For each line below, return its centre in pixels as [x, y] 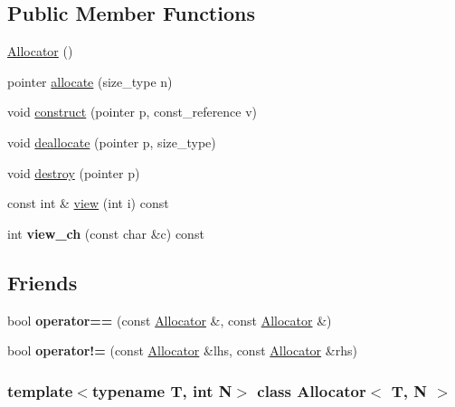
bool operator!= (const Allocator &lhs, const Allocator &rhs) [182, 350]
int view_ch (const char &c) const [106, 233]
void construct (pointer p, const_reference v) [133, 112]
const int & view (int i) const [88, 203]
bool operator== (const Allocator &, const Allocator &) [170, 320]
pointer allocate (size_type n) [90, 81]
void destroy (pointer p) [74, 172]
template [40, 390]
